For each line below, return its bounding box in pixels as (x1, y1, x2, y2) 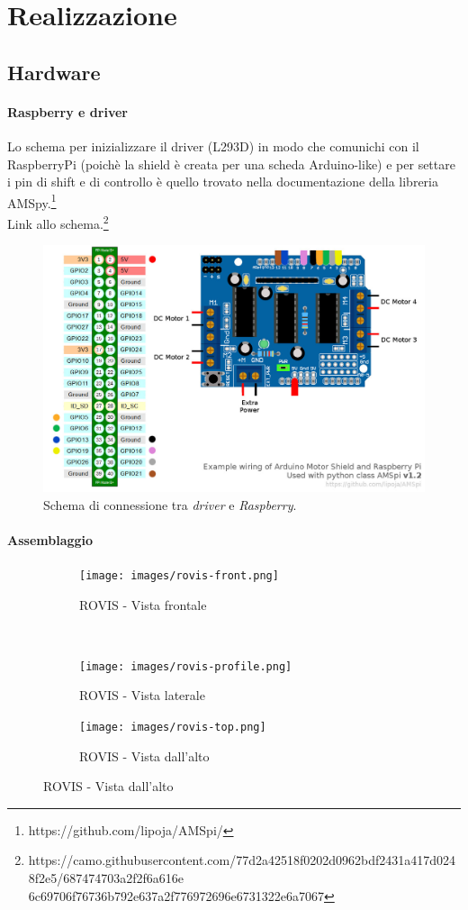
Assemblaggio (7, 530, 94, 549)
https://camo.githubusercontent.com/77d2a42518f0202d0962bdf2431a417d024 (28, 851, 456, 869)
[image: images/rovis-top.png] (79, 721, 266, 733)
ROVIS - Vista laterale (79, 686, 205, 705)
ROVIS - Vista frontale (79, 595, 207, 614)
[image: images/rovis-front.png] (79, 569, 279, 582)
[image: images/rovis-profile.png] (79, 660, 292, 673)
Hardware (7, 58, 101, 86)
